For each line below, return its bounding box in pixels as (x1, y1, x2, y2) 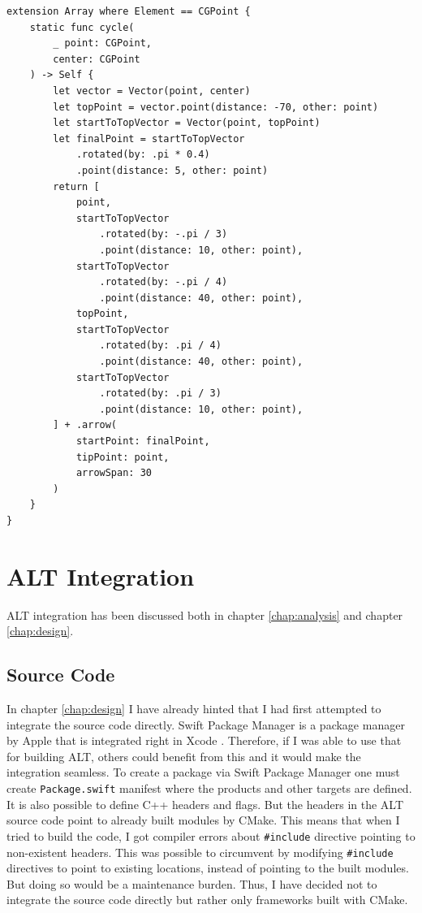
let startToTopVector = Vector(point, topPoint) (53, 117, 321, 129)
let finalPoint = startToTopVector (53, 132, 245, 145)
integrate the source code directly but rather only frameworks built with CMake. (6, 891, 408, 908)
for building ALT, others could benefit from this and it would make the (6, 747, 361, 764)
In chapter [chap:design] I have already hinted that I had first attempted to (6, 700, 381, 717)
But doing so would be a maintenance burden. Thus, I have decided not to (6, 875, 377, 892)
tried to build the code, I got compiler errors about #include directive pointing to (6, 827, 416, 844)
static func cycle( (29, 21, 135, 33)
